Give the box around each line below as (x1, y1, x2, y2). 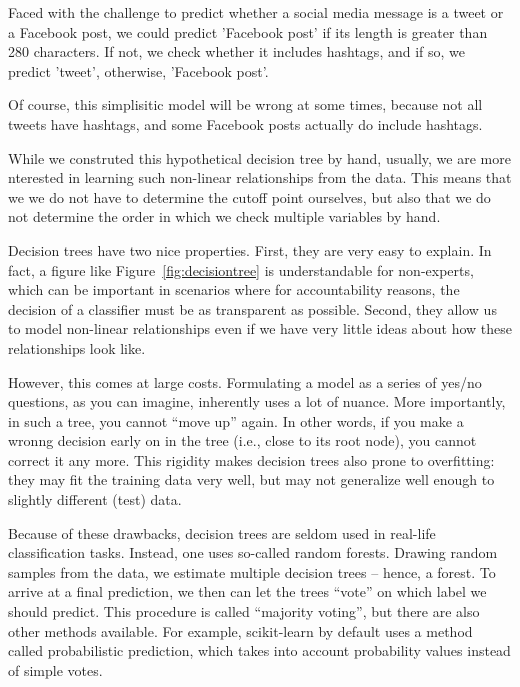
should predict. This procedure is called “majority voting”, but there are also (8, 601, 480, 622)
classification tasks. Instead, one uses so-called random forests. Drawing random (8, 542, 498, 563)
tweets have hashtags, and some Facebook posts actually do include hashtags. (8, 113, 483, 134)
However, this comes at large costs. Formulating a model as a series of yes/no (8, 371, 482, 392)
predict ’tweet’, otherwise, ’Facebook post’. (8, 60, 269, 81)
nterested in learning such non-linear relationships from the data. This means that (8, 167, 512, 188)
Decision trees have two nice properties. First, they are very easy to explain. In (8, 239, 492, 260)
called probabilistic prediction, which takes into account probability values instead (8, 640, 511, 661)
